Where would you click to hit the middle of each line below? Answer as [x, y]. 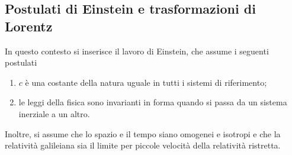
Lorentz [29, 26]
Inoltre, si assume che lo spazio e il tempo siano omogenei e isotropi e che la [143, 133]
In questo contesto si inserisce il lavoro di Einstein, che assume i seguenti [137, 51]
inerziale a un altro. [54, 113]
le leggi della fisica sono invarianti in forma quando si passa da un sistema [153, 102]
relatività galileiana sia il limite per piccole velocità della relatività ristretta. [143, 145]
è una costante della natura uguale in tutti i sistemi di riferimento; [146, 82]
